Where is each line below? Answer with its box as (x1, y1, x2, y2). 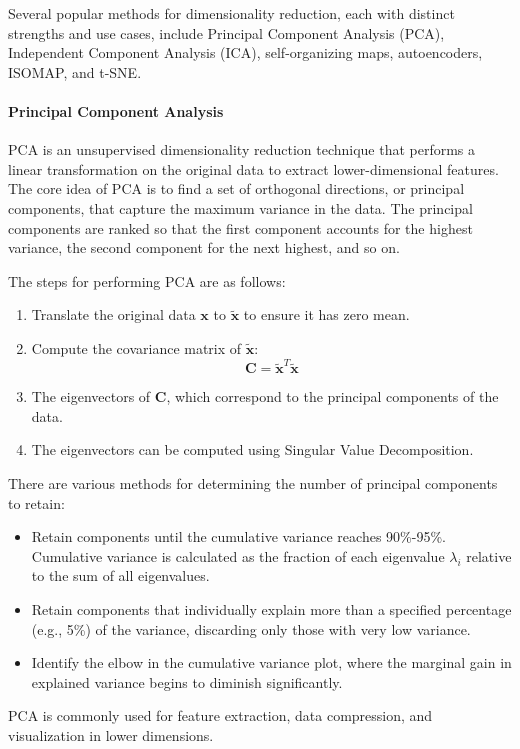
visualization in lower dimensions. (8, 724, 214, 745)
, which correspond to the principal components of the (166, 386, 499, 407)
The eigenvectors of (31, 386, 151, 407)
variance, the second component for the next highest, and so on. (8, 237, 400, 258)
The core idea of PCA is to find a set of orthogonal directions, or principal (8, 178, 465, 199)
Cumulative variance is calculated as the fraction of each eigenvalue (31, 545, 445, 566)
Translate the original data (31, 304, 196, 325)
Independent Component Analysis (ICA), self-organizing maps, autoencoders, (8, 42, 483, 63)
